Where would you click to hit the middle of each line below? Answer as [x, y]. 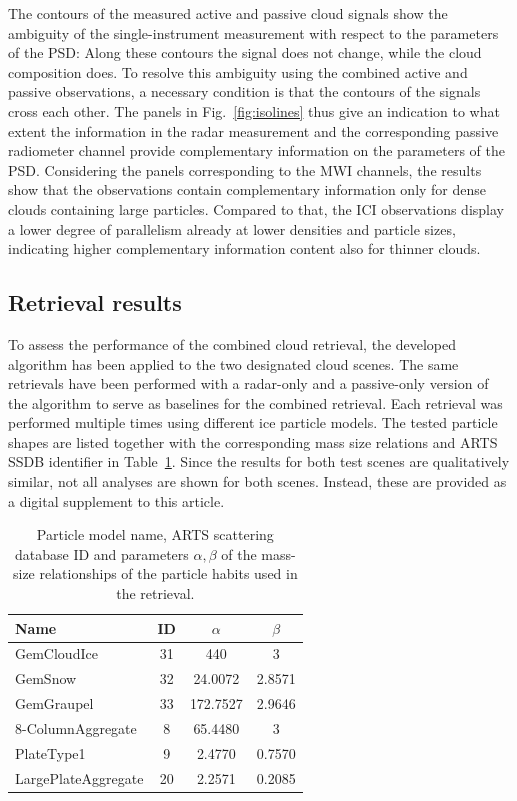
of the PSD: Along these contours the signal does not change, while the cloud [245, 52]
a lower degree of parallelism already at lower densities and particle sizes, [232, 228]
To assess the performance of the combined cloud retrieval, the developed [232, 343]
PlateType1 [50, 752]
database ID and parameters [101, 553]
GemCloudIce [56, 653]
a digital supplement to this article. [116, 500]
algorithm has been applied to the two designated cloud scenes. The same [233, 363]
